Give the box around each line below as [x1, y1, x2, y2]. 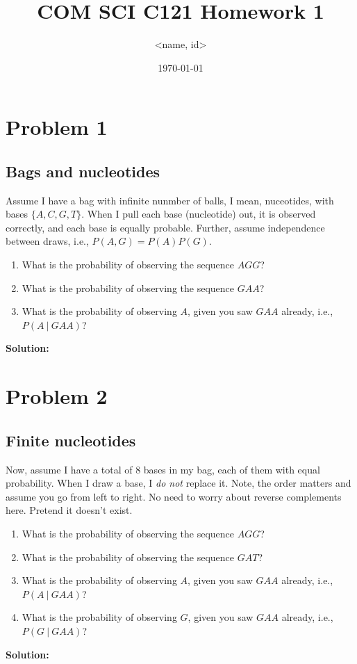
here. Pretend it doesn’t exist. [6, 503, 133, 517]
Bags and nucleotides [6, 160, 160, 181]
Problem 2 [6, 382, 108, 410]
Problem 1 [6, 113, 108, 141]
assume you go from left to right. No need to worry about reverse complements [6, 489, 342, 503]
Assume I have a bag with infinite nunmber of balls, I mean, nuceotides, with [6, 193, 334, 207]
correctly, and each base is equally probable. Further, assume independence [6, 220, 325, 234]
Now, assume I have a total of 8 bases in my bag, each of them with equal [6, 462, 320, 476]
